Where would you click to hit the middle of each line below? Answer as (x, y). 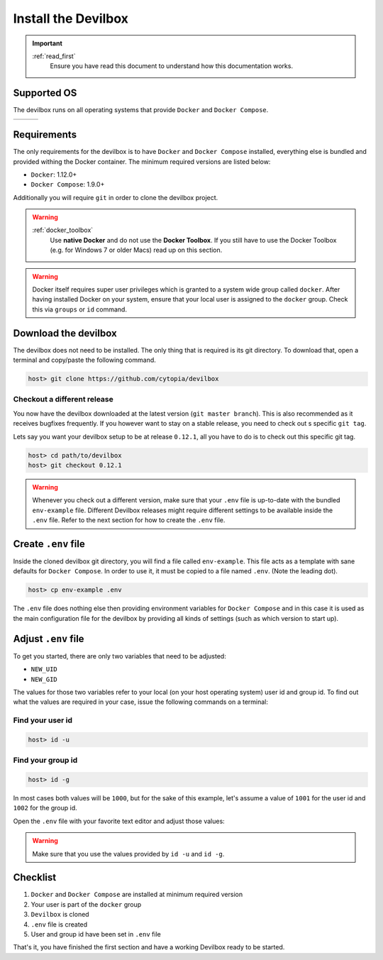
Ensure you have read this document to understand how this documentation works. (172, 66)
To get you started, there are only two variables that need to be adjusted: (120, 656)
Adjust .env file (49, 639)
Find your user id (43, 720)
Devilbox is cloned (60, 915)
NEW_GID (44, 679)
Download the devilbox (65, 333)
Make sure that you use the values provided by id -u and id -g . (128, 854)
